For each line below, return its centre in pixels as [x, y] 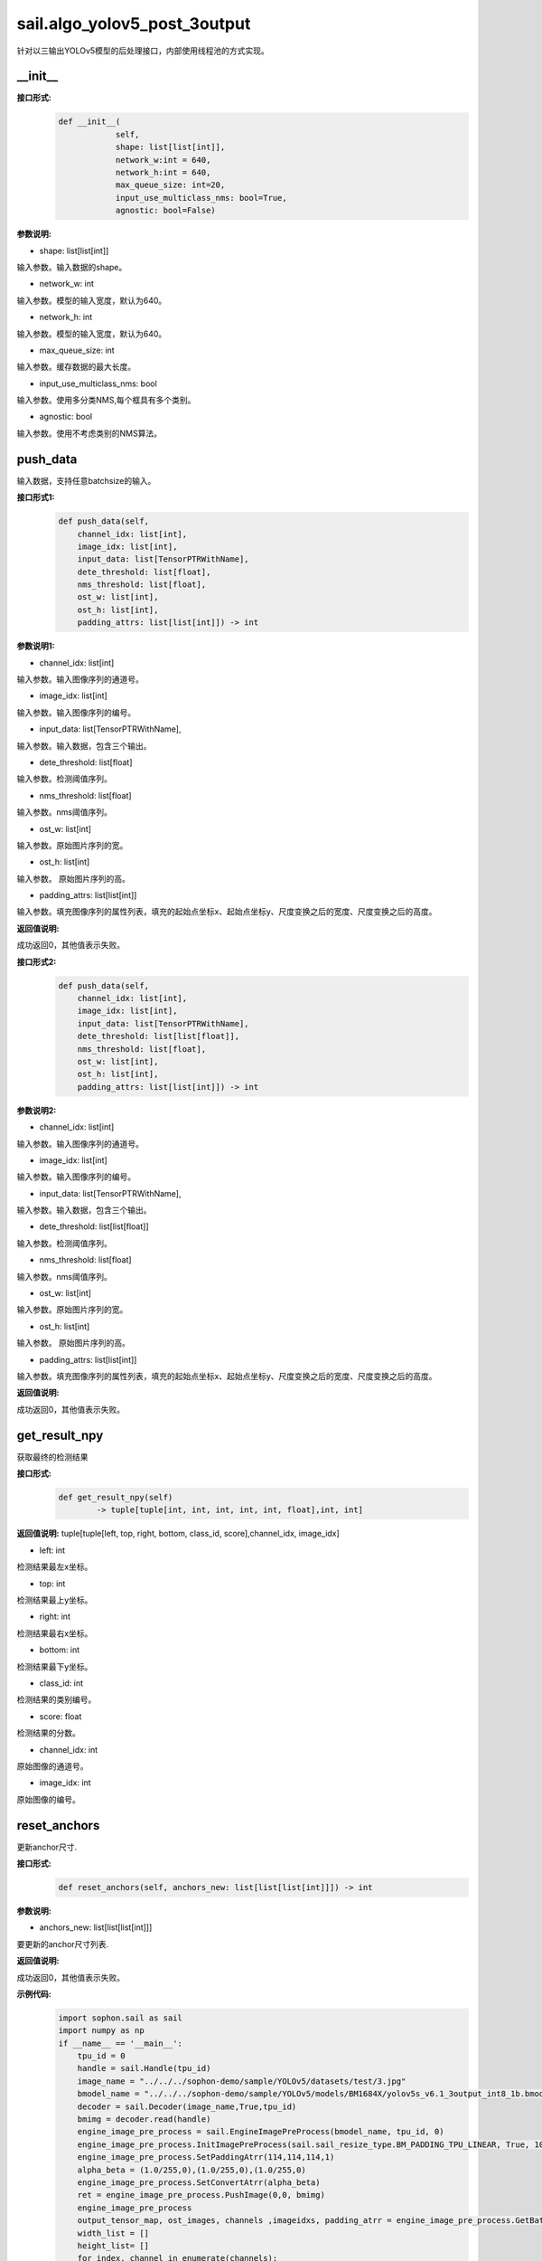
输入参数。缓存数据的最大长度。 [76, 367]
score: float [61, 1716]
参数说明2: [37, 1110]
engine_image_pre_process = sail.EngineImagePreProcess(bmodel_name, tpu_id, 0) [261, 2132]
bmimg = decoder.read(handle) [144, 2119]
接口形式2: [37, 961]
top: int [52, 1584]
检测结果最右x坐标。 [55, 1633]
